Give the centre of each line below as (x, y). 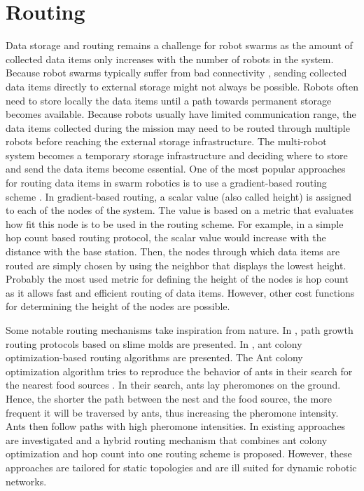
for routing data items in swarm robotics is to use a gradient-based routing (166, 183)
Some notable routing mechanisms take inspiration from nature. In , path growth (180, 330)
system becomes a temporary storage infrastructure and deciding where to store (177, 155)
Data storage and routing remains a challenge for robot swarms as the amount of (179, 45)
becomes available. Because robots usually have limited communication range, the (181, 114)
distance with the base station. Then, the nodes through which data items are (173, 251)
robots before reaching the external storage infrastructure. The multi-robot (166, 141)
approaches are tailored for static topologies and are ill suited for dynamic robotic (181, 467)
